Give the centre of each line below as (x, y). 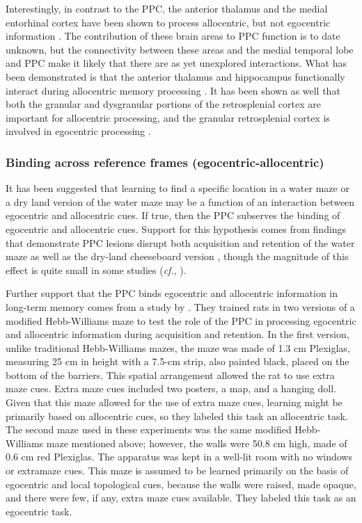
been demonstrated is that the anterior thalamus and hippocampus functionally (175, 76)
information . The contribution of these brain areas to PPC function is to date (173, 36)
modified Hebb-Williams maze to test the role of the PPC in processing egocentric (181, 320)
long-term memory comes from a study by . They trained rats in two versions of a (180, 306)
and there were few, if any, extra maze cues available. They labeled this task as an (181, 498)
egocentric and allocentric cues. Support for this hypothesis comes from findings (176, 228)
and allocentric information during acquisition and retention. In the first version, (178, 334)
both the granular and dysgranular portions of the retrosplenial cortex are (163, 104)
